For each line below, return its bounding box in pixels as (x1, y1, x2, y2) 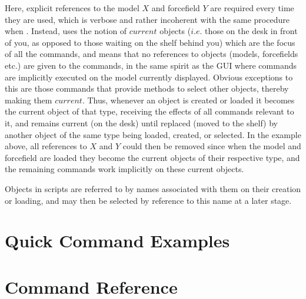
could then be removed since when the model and (122, 140, 301, 152)
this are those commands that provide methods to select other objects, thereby (5, 82, 289, 95)
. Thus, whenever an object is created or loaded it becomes (82, 93, 295, 106)
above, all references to (5, 140, 87, 152)
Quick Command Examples (5, 229, 230, 253)
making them (5, 93, 52, 106)
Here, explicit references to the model (5, 2, 139, 14)
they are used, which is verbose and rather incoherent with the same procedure (5, 13, 290, 25)
